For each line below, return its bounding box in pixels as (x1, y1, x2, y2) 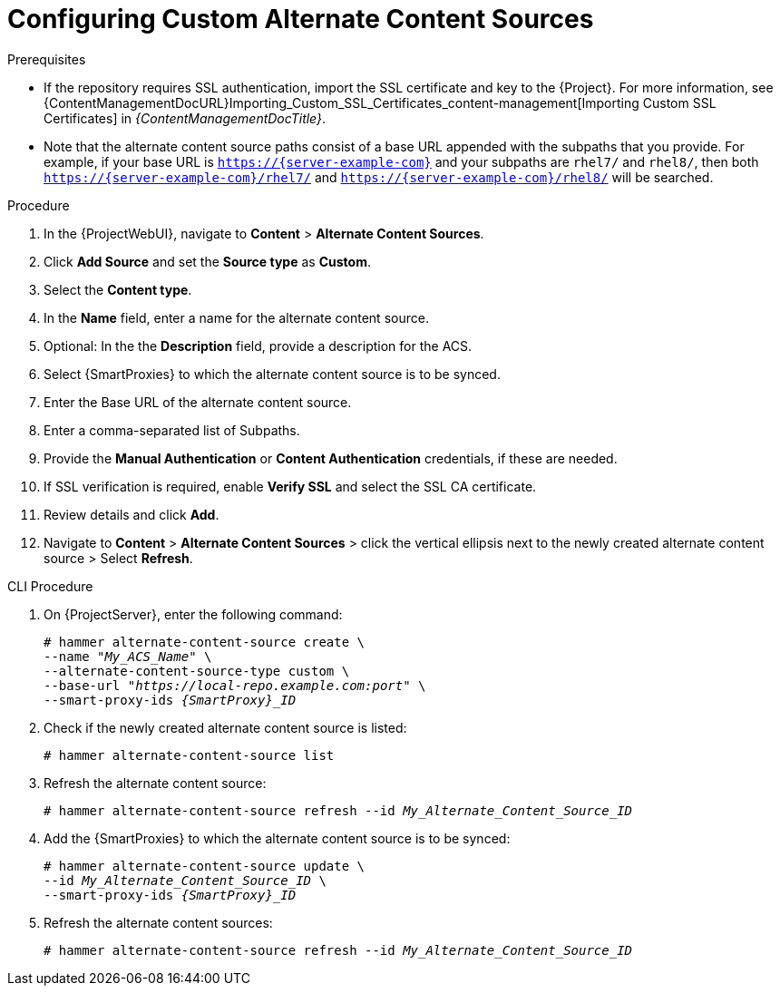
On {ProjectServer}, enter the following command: (44, 606, 343, 622)
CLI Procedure (7, 578, 93, 594)
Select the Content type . (44, 281, 192, 297)
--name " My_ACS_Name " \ (44, 648, 212, 664)
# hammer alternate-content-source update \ (44, 858, 366, 873)
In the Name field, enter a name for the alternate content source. (44, 309, 429, 326)
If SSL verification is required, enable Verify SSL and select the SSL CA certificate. (44, 478, 537, 494)
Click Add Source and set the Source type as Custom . (44, 253, 371, 269)
